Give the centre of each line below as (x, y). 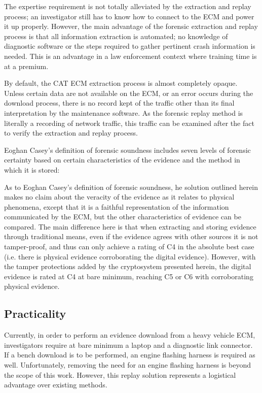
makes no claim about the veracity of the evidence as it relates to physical (119, 197)
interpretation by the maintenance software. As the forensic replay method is (124, 112)
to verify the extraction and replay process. (71, 133)
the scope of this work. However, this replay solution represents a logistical (120, 374)
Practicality (35, 314)
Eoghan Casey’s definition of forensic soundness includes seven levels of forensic (127, 150)
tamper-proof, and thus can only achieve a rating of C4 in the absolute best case (129, 247)
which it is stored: (32, 169)
